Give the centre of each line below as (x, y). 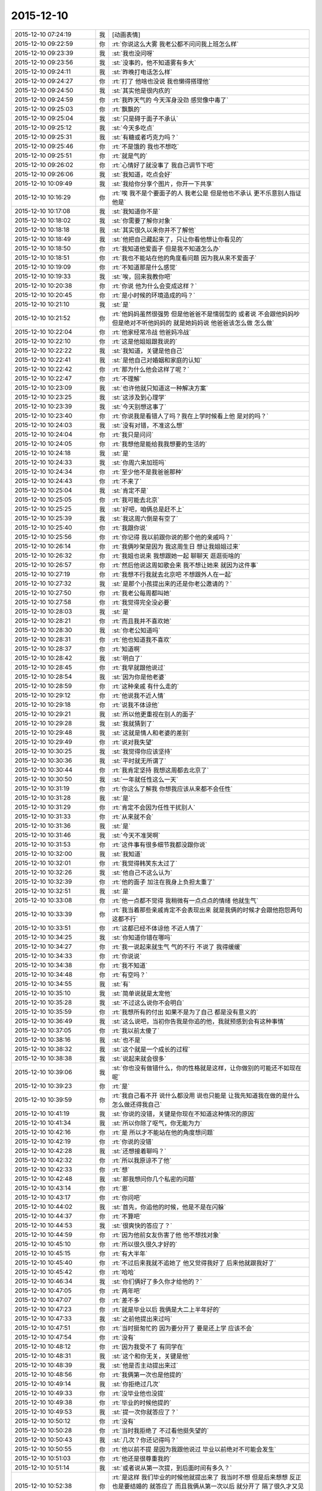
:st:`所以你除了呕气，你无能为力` (157, 1123)
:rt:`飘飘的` (127, 109)
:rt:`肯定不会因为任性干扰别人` (154, 807)
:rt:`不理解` (127, 379)
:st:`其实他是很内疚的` (142, 91)
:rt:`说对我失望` (133, 742)
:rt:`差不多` (127, 1300)
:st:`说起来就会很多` (139, 1059)
